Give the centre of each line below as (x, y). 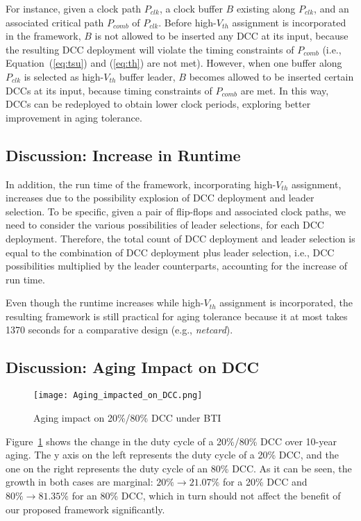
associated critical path (55, 22)
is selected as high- (64, 76)
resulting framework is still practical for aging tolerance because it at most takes (177, 316)
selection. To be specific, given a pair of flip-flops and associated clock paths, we (176, 211)
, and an (331, 8)
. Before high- (187, 22)
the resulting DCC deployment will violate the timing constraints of (150, 49)
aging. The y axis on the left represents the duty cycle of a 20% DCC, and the (172, 455)
